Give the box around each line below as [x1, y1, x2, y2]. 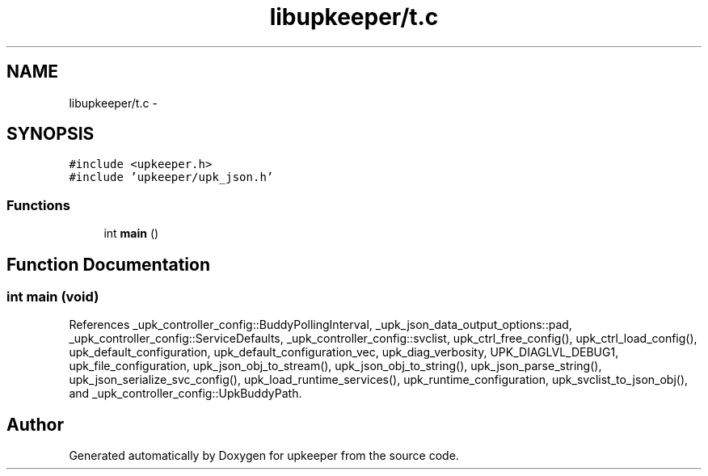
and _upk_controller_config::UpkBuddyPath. [69, 386, 302, 401]
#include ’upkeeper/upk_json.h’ [69, 171, 274, 184]
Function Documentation [6, 254, 210, 275]
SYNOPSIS [6, 124, 95, 145]
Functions [6, 196, 70, 213]
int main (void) [6, 289, 99, 305]
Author [6, 414, 64, 435]
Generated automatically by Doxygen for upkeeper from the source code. [69, 449, 459, 463]
